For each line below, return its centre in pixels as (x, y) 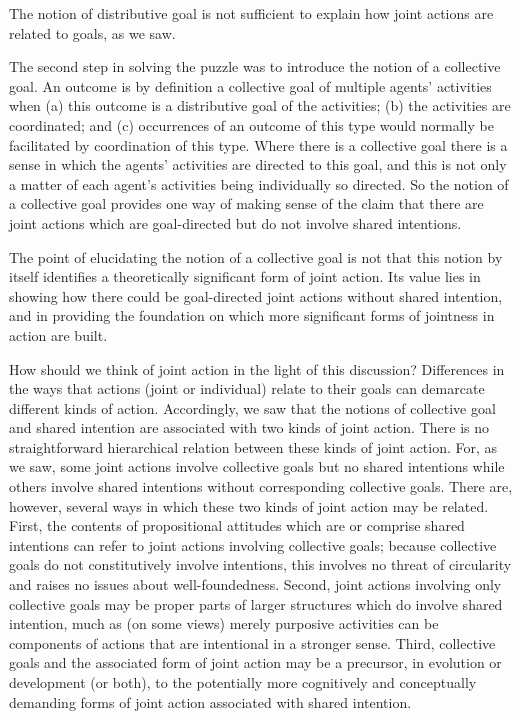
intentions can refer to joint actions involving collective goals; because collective (253, 544)
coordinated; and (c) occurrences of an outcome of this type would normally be (251, 124)
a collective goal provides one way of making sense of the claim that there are (246, 203)
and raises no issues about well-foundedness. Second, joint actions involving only (255, 584)
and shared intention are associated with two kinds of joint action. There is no (249, 427)
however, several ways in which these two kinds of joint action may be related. (249, 505)
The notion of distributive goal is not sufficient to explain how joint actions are (251, 13)
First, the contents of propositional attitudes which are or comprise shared (237, 525)
